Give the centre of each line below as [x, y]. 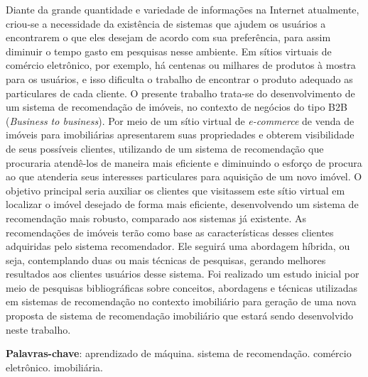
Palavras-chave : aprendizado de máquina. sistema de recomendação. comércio [179, 353]
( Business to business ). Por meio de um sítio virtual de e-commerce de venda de [180, 120]
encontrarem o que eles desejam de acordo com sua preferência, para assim [168, 37]
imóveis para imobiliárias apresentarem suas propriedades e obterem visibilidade [180, 135]
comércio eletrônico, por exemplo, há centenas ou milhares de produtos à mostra [181, 65]
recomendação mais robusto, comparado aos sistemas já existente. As [156, 218]
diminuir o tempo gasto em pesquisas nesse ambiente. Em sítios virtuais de [169, 51]
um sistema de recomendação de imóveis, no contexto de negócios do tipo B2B [177, 107]
